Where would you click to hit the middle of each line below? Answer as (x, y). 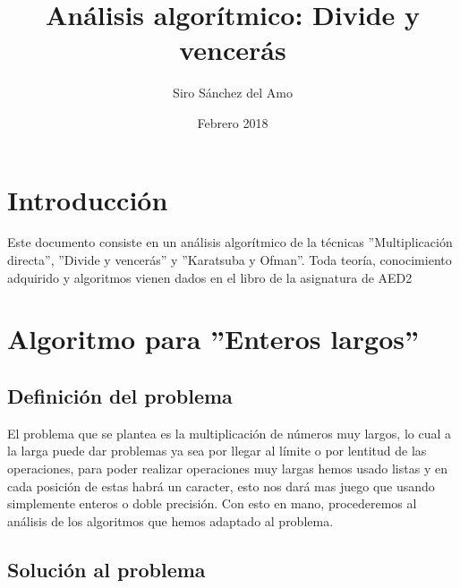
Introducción (88, 199)
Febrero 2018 (233, 122)
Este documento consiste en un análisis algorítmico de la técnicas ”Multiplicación (230, 242)
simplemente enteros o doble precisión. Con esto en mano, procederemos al (212, 503)
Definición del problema (120, 395)
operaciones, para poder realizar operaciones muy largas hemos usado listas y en (227, 468)
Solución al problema (106, 569)
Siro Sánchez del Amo (233, 93)
